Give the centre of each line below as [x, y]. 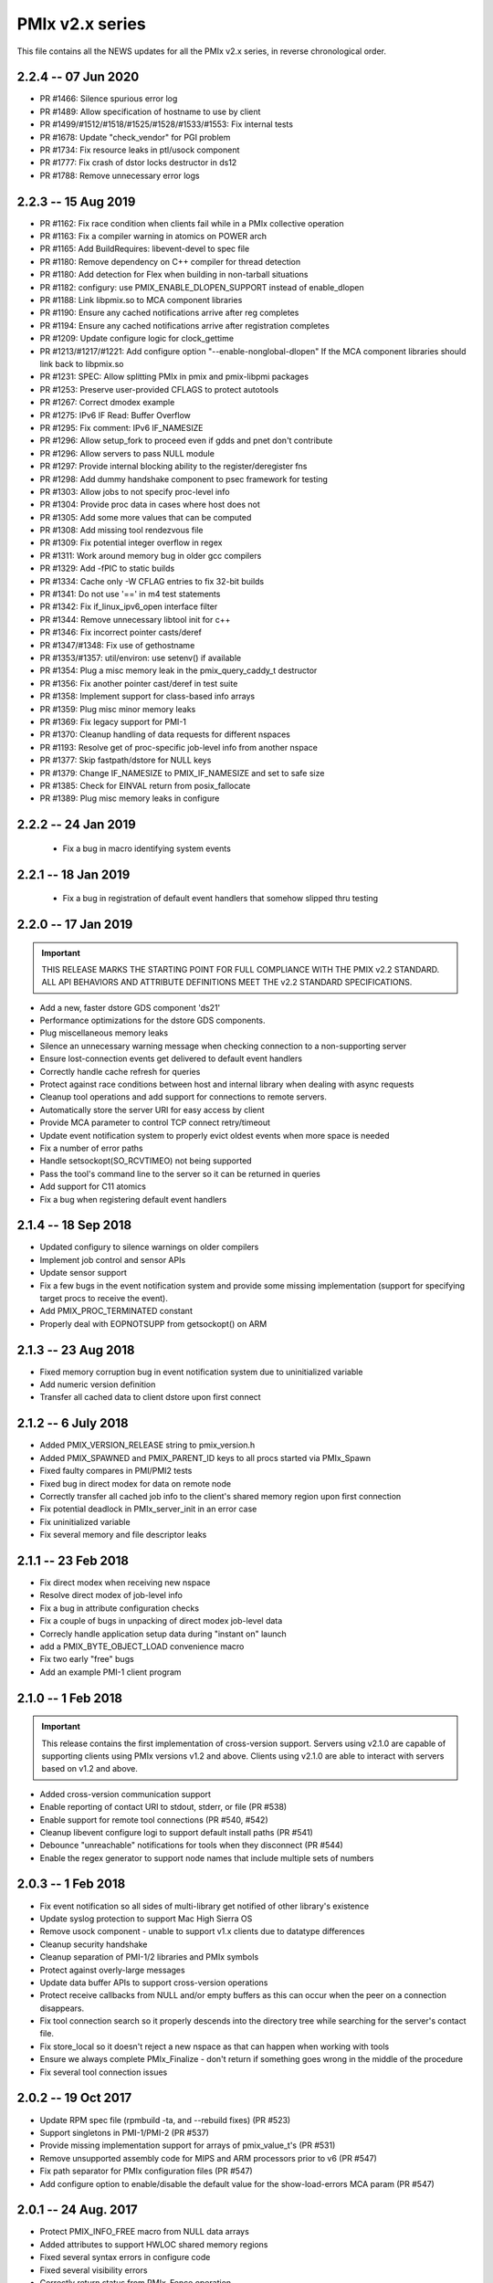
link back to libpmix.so [82, 364]
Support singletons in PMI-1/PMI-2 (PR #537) [125, 2132]
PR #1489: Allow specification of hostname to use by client [150, 111]
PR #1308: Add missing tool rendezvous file [121, 531]
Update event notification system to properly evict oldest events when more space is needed [215, 1135]
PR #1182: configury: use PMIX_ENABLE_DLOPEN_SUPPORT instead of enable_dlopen [202, 287]
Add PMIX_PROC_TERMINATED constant [116, 1311]
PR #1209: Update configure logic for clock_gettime [137, 339]
